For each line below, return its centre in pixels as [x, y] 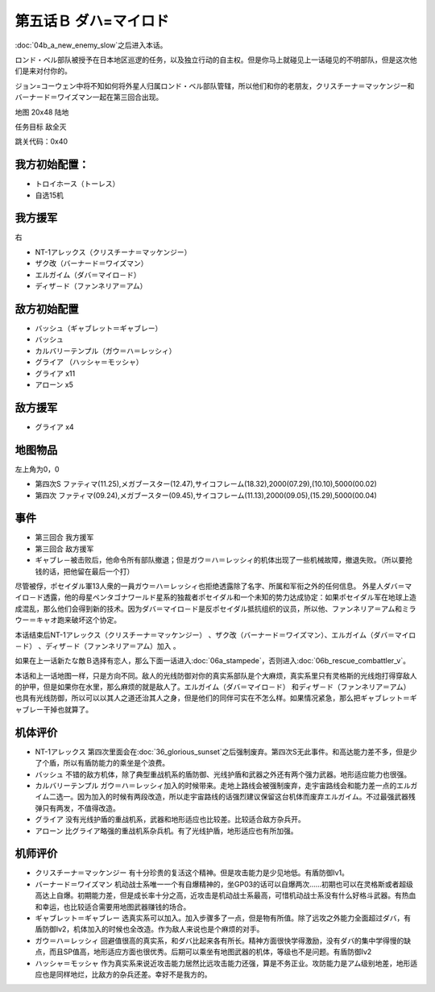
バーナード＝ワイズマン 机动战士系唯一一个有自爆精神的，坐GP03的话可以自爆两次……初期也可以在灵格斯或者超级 [224, 884]
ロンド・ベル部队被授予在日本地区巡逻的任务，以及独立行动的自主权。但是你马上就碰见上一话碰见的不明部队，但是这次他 [216, 60]
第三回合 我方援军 [64, 538]
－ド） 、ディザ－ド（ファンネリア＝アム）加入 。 [97, 645]
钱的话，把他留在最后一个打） [85, 571]
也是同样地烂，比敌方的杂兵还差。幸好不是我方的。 [126, 974]
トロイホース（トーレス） [77, 184]
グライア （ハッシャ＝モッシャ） [89, 362]
